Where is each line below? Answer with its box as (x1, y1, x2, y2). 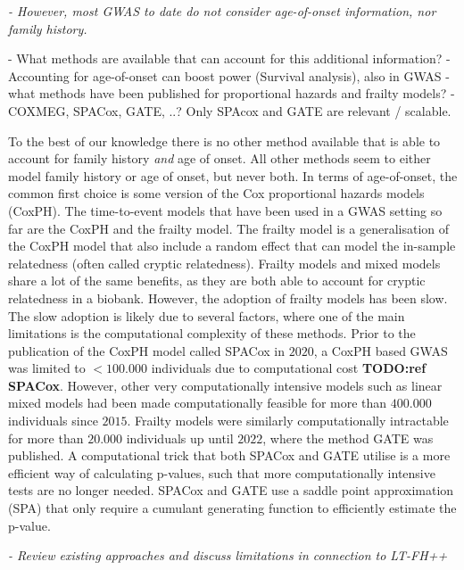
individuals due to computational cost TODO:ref (151, 359, 427, 377)
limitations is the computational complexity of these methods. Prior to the (8, 324, 416, 343)
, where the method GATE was (262, 428, 434, 447)
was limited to (8, 359, 86, 377)
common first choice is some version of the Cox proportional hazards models (8, 184, 425, 202)
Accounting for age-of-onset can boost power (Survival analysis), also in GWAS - (8, 66, 450, 85)
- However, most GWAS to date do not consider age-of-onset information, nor (8, 2, 436, 20)
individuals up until (126, 428, 234, 447)
